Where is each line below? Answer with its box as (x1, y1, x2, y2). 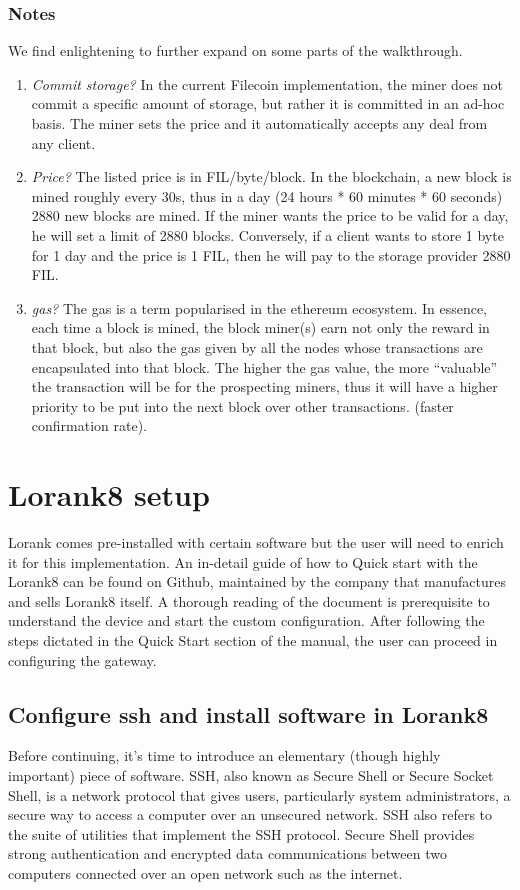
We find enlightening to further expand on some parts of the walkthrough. (8, 40, 463, 61)
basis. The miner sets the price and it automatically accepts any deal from (31, 113, 488, 133)
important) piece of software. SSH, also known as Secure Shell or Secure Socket (8, 764, 494, 785)
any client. (31, 132, 96, 153)
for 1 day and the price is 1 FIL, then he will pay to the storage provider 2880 (31, 244, 511, 265)
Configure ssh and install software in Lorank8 (8, 698, 489, 729)
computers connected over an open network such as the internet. (8, 862, 403, 883)
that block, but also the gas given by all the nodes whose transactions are (31, 336, 483, 357)
